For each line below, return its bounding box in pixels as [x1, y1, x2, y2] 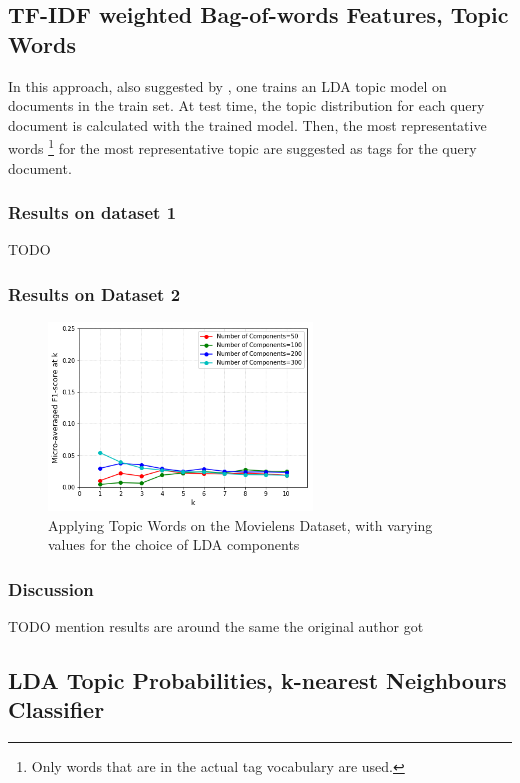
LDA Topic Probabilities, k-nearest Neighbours [8, 665, 507, 696]
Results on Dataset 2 [8, 281, 181, 306]
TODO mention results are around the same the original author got [8, 616, 424, 637]
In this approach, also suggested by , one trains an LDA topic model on [8, 75, 447, 96]
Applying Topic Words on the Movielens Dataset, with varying [48, 514, 433, 535]
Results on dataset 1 [8, 200, 177, 225]
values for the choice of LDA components [48, 534, 300, 555]
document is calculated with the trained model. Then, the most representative [8, 114, 487, 135]
